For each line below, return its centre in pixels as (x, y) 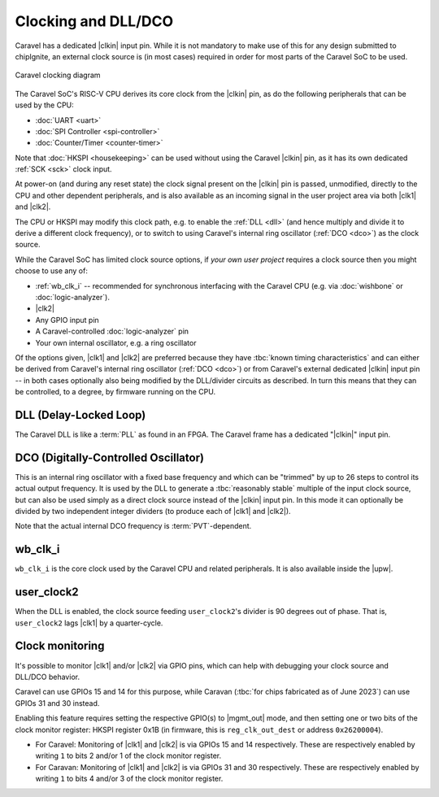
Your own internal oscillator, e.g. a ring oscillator (116, 342)
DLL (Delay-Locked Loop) (80, 415)
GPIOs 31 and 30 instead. (57, 703)
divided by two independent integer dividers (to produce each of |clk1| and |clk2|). (153, 512)
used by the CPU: (45, 105)
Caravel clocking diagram (58, 75)
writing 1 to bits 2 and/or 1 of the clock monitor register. (128, 756)
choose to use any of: (52, 271)
